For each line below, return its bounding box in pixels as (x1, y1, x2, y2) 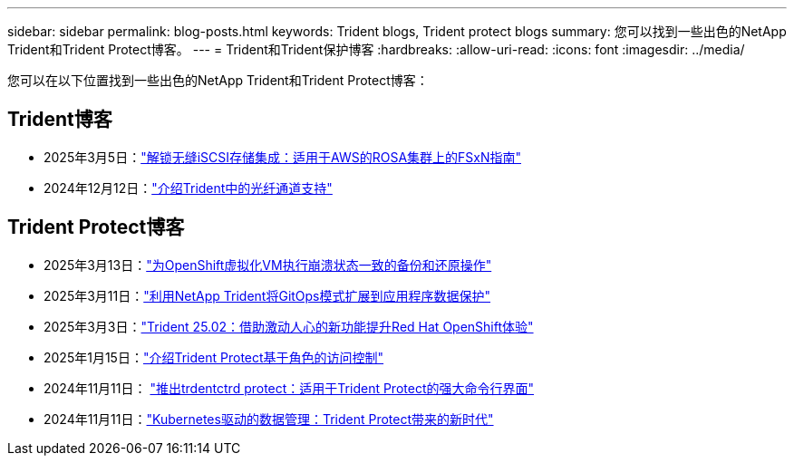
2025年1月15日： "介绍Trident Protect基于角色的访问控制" (44, 349, 384, 365)
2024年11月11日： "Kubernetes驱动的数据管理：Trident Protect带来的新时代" (44, 410, 494, 427)
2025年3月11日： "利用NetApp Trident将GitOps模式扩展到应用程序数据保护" (44, 287, 491, 304)
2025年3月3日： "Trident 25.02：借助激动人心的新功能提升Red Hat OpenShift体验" (44, 318, 534, 334)
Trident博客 (7, 108, 112, 131)
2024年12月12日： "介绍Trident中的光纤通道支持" (44, 179, 333, 196)
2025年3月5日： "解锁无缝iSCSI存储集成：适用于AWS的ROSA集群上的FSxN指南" (44, 149, 521, 165)
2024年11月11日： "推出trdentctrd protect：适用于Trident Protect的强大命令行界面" (44, 380, 535, 396)
